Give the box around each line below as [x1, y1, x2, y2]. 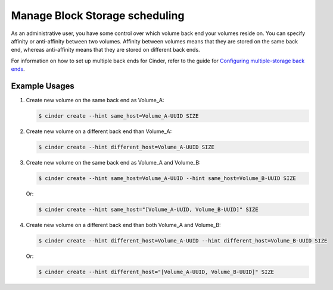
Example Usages [11, 81, 74, 91]
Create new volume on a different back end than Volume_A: [26, 128, 172, 135]
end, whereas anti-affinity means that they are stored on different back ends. [11, 46, 200, 53]
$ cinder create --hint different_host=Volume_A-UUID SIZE [38, 143, 214, 150]
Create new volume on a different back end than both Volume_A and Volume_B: [26, 221, 221, 228]
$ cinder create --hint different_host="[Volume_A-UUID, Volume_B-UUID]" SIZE [38, 268, 274, 275]
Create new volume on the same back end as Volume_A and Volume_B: [26, 159, 201, 166]
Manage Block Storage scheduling [11, 9, 185, 22]
